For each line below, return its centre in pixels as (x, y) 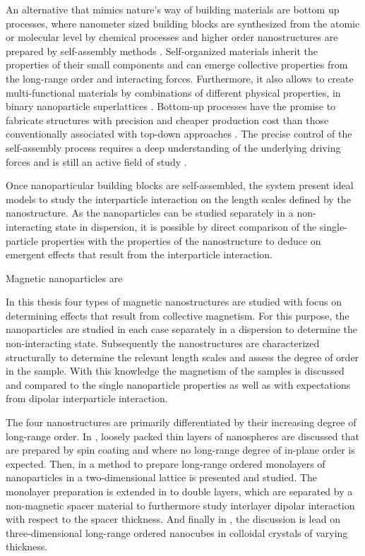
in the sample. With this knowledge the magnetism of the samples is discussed (175, 371)
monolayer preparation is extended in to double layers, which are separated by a (179, 491)
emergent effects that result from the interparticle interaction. (139, 254)
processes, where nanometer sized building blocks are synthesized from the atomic (183, 23)
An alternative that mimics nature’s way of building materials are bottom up (173, 9)
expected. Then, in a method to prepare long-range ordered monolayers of (166, 463)
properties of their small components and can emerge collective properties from (177, 65)
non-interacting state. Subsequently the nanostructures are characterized (163, 343)
